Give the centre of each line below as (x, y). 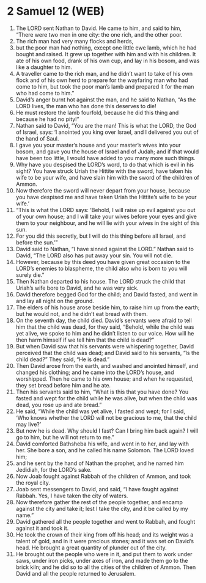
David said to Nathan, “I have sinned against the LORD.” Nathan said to (105, 249)
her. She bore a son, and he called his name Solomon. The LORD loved (105, 450)
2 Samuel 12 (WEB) (56, 11)
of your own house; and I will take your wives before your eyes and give (106, 216)
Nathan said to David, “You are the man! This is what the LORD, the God (106, 125)
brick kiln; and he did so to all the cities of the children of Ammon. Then (106, 567)
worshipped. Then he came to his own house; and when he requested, (105, 379)
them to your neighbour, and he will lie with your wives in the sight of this (108, 223)
